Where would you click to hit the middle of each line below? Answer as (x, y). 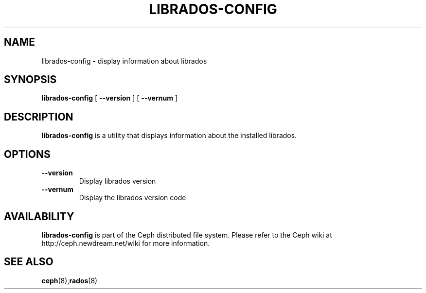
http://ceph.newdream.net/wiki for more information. (126, 243)
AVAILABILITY (39, 216)
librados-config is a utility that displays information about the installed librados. (169, 136)
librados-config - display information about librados (124, 61)
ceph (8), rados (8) (70, 280)
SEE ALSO (29, 262)
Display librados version (117, 181)
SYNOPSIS (30, 80)
